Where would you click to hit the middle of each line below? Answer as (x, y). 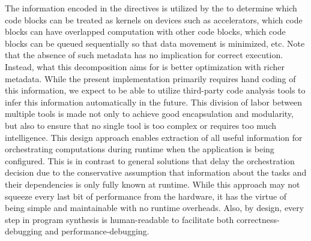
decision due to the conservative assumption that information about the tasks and (156, 172)
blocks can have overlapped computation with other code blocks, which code (145, 31)
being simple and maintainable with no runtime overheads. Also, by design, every (155, 208)
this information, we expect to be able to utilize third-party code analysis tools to (155, 90)
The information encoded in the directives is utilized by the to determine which (151, 8)
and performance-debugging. (97, 231)
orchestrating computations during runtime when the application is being (140, 149)
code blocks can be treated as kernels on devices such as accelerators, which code (154, 19)
